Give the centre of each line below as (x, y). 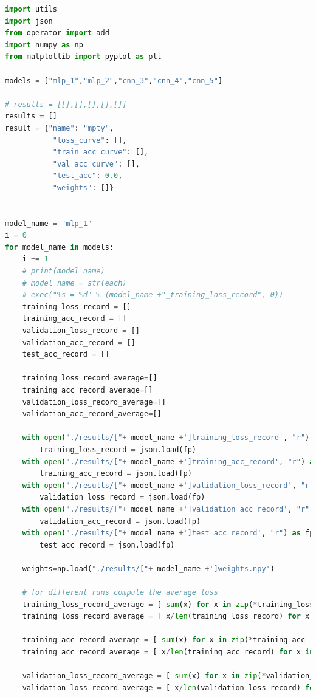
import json (29, 21)
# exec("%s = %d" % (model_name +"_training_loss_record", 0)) (153, 295)
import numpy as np (44, 45)
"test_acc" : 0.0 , (88, 176)
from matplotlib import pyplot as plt (83, 57)
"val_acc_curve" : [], (96, 164)
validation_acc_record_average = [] (92, 414)
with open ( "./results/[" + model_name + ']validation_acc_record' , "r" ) (168, 509)
